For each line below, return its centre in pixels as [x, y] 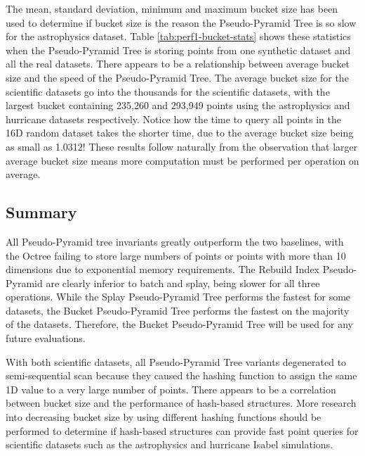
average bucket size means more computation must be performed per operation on [182, 160]
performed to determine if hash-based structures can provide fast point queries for [182, 430]
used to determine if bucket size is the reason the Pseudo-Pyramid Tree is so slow [181, 22]
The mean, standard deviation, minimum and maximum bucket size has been [172, 8]
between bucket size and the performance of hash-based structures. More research [181, 403]
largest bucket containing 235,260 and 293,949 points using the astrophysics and [178, 105]
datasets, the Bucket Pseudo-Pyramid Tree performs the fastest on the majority [178, 310]
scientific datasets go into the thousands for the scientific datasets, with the [168, 91]
